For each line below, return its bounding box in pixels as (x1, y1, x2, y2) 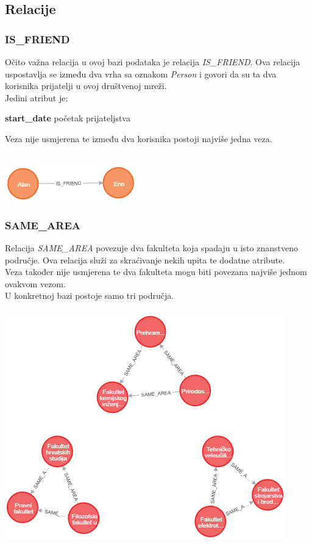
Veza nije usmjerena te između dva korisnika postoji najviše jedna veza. (5, 132, 272, 145)
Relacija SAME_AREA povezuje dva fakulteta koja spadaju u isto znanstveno (5, 241, 298, 254)
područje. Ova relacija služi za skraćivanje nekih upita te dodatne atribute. (5, 253, 285, 266)
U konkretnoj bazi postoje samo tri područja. (5, 289, 174, 302)
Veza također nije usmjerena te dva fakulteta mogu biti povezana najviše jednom (5, 265, 307, 278)
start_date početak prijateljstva (5, 112, 130, 124)
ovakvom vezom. (5, 277, 66, 290)
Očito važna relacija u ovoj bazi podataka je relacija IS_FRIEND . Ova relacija (5, 55, 300, 68)
